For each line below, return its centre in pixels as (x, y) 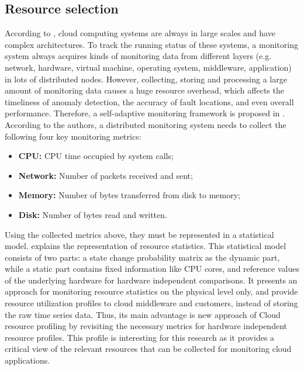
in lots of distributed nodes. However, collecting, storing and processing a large (146, 79)
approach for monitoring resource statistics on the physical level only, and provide (151, 291)
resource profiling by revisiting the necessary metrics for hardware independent (146, 326)
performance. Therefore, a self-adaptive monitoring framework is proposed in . (145, 113)
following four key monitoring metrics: (73, 136)
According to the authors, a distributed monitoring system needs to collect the (146, 124)
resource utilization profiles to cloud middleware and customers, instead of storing (151, 303)
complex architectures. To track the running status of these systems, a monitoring (151, 44)
